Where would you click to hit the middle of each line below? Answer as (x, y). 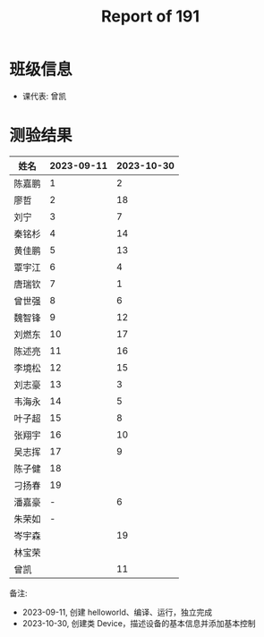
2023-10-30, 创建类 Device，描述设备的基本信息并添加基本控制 (139, 623)
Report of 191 (150, 17)
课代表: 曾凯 (44, 96)
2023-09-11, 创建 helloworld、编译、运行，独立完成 (117, 612)
